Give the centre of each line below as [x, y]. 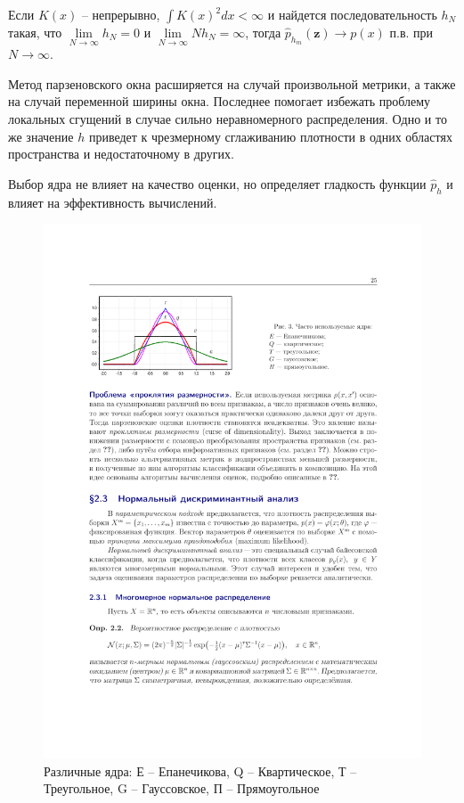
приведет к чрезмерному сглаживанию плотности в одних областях [270, 136]
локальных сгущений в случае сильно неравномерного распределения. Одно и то [228, 119]
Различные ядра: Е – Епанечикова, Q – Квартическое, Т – [200, 770]
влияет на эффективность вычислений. [113, 202]
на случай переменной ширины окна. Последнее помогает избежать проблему [220, 101]
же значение [41, 136]
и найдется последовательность [352, 14]
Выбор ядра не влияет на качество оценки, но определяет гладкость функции [217, 183]
